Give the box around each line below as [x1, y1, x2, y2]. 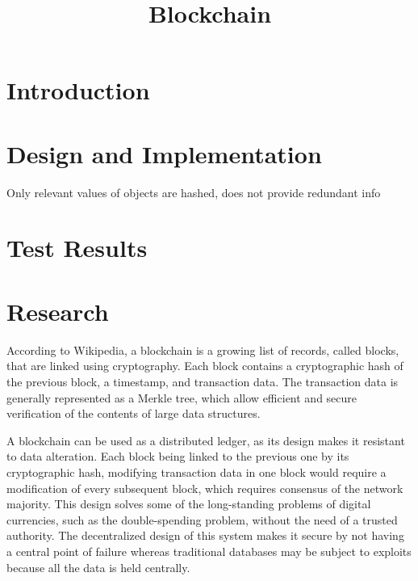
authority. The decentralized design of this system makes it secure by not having [6, 527, 404, 544]
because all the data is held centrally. [6, 558, 190, 575]
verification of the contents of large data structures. [6, 405, 261, 422]
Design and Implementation [6, 137, 322, 170]
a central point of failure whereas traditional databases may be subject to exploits [6, 542, 412, 559]
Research [6, 294, 109, 327]
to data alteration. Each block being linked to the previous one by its [6, 448, 349, 465]
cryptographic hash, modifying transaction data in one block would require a [6, 463, 387, 480]
